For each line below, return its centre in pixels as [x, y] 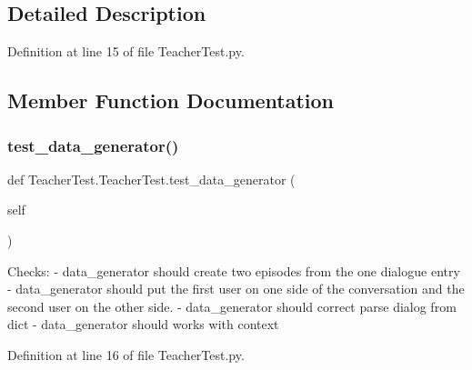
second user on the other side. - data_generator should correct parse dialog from [232, 306]
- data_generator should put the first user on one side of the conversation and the [236, 289]
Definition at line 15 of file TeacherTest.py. [126, 51]
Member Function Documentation [171, 100]
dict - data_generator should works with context [143, 324]
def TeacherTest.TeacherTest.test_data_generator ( [151, 179]
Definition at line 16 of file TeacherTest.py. [126, 354]
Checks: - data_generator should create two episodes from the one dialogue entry [234, 270]
